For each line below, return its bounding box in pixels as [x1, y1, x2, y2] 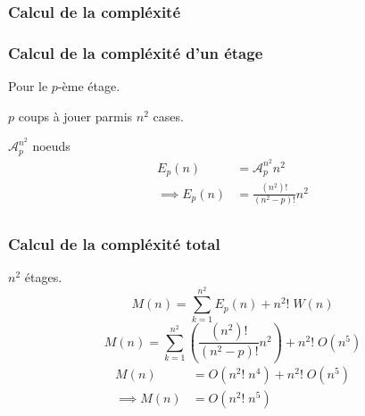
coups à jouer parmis [18, 106, 133, 125]
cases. [153, 106, 184, 125]
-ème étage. [57, 77, 120, 96]
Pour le [8, 77, 48, 96]
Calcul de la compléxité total [8, 232, 220, 254]
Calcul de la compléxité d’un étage [8, 41, 263, 63]
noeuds [32, 137, 71, 155]
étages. [24, 268, 62, 287]
